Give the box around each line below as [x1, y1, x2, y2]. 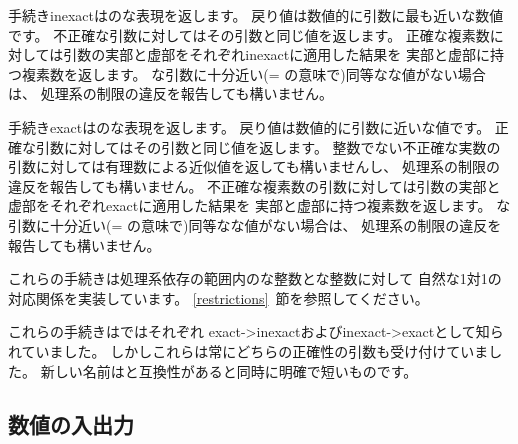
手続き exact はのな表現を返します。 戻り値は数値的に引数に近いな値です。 [8, 116, 491, 137]
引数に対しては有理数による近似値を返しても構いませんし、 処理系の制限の [8, 156, 500, 177]
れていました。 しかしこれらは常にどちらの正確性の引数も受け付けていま [8, 340, 489, 361]
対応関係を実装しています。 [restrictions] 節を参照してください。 [8, 287, 429, 308]
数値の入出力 [8, 409, 134, 440]
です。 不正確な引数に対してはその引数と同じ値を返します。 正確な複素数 [8, 24, 490, 45]
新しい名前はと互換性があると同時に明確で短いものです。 [40, 360, 418, 381]
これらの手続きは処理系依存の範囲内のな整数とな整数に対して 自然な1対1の [8, 268, 502, 289]
